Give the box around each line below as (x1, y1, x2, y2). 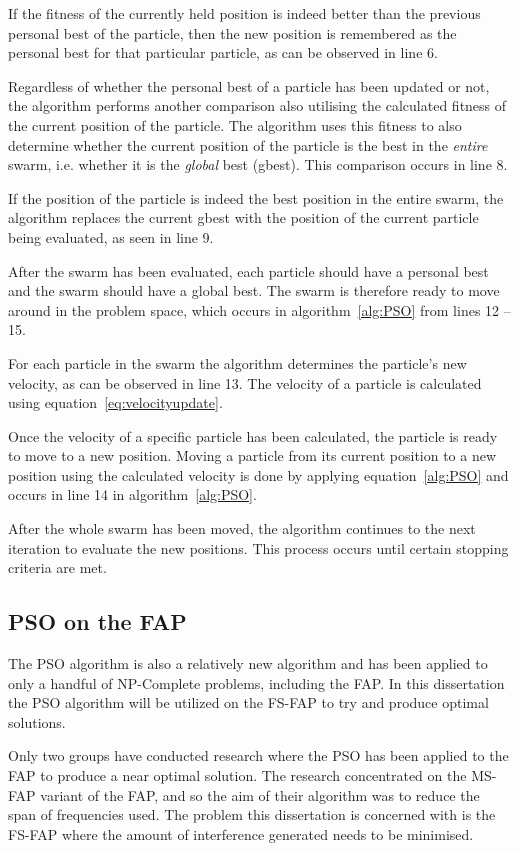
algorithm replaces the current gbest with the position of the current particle (8, 207, 479, 228)
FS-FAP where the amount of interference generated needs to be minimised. (8, 823, 474, 844)
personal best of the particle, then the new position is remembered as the (8, 22, 457, 43)
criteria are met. (8, 557, 107, 578)
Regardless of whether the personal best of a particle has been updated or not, (8, 75, 490, 96)
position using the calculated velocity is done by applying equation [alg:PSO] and (8, 464, 509, 485)
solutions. (8, 711, 66, 732)
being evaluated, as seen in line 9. (8, 226, 214, 247)
